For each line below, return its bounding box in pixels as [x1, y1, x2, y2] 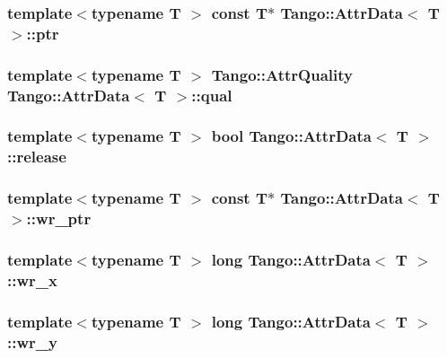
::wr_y [7, 330, 57, 353]
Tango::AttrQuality [211, 63, 354, 85]
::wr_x [7, 268, 57, 291]
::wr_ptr [26, 207, 92, 230]
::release [7, 145, 66, 168]
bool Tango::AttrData [211, 125, 372, 147]
